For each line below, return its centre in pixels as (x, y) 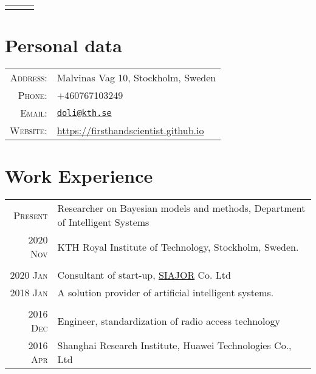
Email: (34, 113)
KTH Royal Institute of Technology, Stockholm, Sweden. (178, 246)
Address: (29, 78)
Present (31, 215)
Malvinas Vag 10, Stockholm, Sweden (136, 78)
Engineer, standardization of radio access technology (169, 321)
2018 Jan (29, 293)
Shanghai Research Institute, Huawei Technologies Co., (174, 345)
